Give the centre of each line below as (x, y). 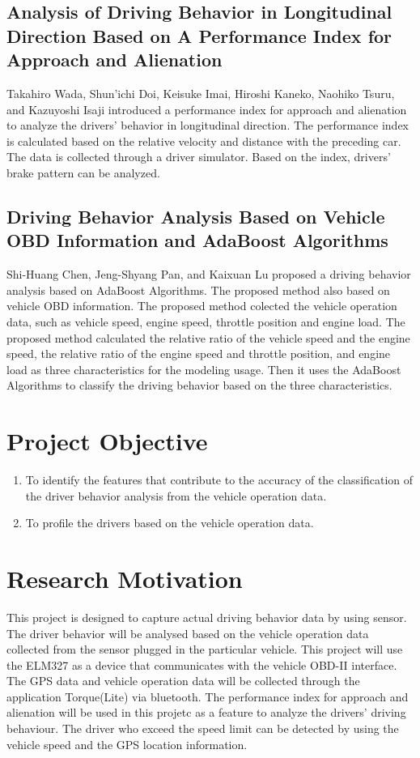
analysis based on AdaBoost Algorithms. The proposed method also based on (198, 290)
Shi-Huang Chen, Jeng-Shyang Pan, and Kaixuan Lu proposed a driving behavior (209, 274)
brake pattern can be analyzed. (83, 172)
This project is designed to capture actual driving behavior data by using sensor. (207, 617)
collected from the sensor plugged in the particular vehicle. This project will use (205, 649)
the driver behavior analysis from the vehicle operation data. (176, 495)
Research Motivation (125, 578)
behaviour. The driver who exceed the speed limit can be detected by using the (203, 728)
